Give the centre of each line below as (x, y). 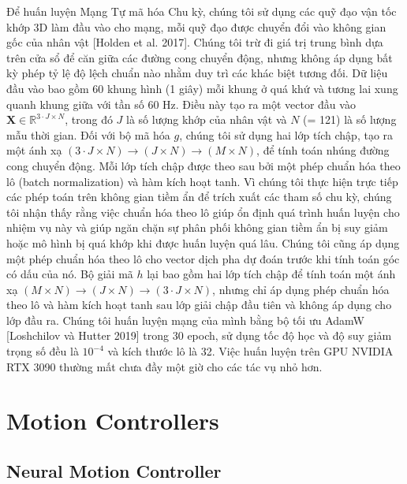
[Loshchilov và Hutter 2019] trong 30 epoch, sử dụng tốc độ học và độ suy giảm (199, 335)
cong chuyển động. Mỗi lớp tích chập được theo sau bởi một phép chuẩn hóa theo (203, 165)
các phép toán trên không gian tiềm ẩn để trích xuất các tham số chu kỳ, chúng (199, 197)
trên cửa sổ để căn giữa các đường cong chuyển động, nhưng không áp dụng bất (200, 57)
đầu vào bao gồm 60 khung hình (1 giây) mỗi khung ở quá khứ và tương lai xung (202, 88)
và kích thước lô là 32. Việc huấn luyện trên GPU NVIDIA (250, 351)
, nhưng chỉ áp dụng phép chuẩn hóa (301, 289)
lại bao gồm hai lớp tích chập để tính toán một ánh (271, 274)
